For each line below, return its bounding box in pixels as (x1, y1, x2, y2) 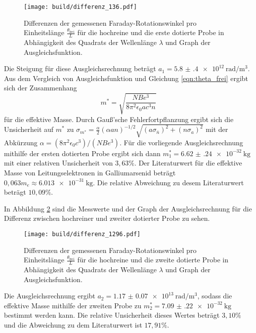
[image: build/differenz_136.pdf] (24, 3, 137, 10)
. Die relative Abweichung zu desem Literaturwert (93, 177, 244, 187)
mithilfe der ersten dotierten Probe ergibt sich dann (4, 148, 161, 158)
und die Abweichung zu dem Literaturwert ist (4, 319, 142, 330)
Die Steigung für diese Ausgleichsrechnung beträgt (4, 63, 156, 74)
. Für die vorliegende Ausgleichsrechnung (119, 137, 243, 147)
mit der (206, 124, 228, 134)
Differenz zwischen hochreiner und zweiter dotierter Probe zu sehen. (4, 213, 210, 223)
